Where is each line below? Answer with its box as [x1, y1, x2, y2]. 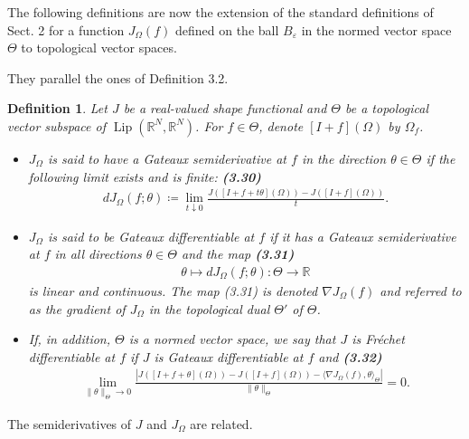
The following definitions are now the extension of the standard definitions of [7, 3, 434, 21]
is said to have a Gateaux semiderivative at [47, 148, 287, 167]
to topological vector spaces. [21, 38, 177, 57]
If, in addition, [28, 329, 111, 348]
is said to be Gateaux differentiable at [47, 226, 255, 245]
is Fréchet [352, 329, 405, 348]
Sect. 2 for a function [7, 20, 125, 39]
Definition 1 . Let [7, 99, 108, 118]
